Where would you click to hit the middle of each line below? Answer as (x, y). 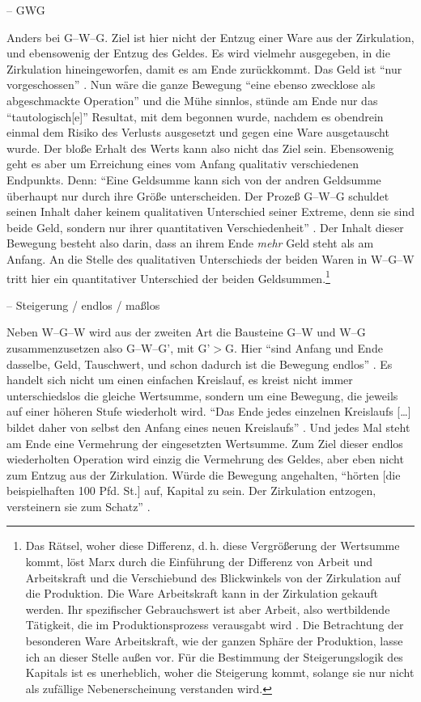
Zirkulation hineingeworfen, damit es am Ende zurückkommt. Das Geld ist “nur (204, 68)
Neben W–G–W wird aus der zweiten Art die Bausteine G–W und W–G (186, 332)
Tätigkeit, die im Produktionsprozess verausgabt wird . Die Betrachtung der (215, 625)
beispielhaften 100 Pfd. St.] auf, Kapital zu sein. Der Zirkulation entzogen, (191, 491)
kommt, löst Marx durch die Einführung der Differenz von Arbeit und (199, 562)
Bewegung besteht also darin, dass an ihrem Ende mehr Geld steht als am (190, 243)
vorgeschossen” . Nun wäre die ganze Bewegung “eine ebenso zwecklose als (191, 85)
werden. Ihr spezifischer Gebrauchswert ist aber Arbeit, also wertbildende (208, 609)
